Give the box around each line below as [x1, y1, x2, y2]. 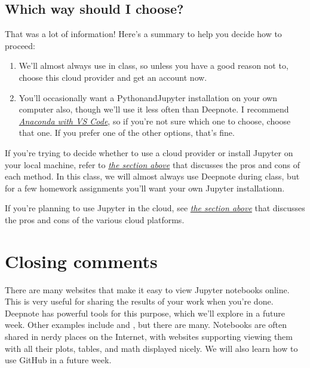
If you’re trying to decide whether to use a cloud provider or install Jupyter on [5, 146, 293, 159]
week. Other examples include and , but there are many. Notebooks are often [5, 318, 287, 331]
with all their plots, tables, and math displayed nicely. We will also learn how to [5, 342, 298, 354]
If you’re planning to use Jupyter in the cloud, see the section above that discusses [5, 202, 305, 214]
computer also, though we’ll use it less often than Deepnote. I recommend [19, 103, 289, 115]
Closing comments [5, 248, 158, 273]
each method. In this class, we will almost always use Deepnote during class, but [5, 170, 300, 183]
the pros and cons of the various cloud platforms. [5, 213, 185, 226]
